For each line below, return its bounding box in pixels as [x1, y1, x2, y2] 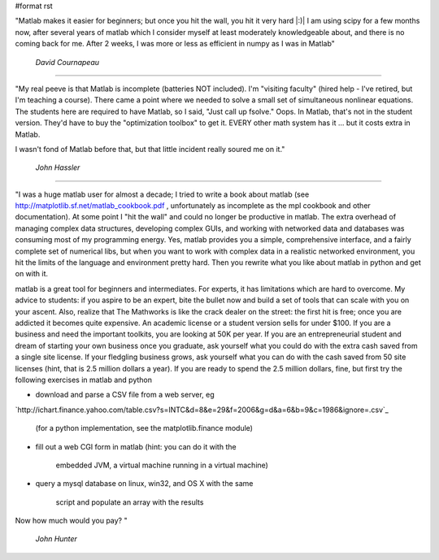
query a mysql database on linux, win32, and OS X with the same [35, 479, 254, 488]
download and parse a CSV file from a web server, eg [35, 390, 215, 400]
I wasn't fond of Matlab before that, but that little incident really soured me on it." [15, 144, 285, 154]
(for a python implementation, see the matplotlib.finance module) [35, 423, 254, 433]
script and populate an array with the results [55, 497, 204, 507]
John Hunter [35, 534, 77, 544]
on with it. [15, 269, 49, 279]
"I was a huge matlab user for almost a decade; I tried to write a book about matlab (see [15, 189, 310, 199]
